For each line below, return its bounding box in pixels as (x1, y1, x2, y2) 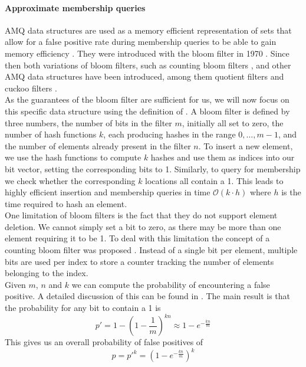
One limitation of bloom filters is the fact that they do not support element (5, 209, 278, 221)
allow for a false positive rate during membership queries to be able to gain (5, 35, 277, 48)
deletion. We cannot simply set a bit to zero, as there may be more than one (5, 220, 281, 232)
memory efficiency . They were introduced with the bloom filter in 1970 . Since (5, 47, 289, 59)
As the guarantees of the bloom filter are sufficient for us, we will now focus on (5, 93, 289, 106)
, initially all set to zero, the (182, 116, 284, 129)
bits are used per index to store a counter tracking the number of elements (5, 255, 274, 267)
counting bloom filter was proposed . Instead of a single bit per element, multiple (5, 244, 298, 256)
